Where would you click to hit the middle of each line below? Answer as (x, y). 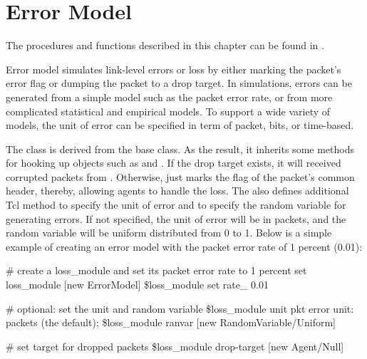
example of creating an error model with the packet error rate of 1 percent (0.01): (184, 246)
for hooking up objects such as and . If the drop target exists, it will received (174, 163)
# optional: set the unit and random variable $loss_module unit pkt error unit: (180, 308)
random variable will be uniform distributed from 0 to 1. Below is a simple (169, 233)
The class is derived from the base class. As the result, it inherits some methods (180, 149)
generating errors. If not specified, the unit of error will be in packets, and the (176, 218)
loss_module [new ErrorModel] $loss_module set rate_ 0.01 (138, 285)
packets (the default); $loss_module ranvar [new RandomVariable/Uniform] (171, 322)
